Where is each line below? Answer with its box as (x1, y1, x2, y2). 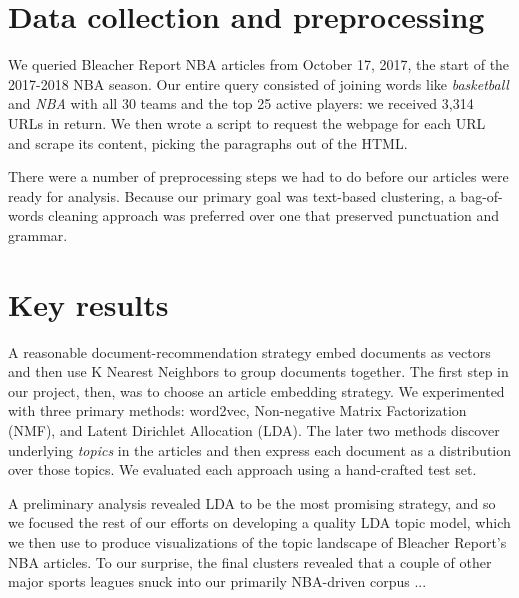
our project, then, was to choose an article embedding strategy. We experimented (8, 380, 505, 401)
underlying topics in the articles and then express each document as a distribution (8, 439, 512, 460)
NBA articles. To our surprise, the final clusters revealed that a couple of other (8, 551, 492, 572)
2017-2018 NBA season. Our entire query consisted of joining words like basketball (8, 73, 509, 94)
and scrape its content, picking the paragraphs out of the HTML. (8, 132, 408, 153)
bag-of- (460, 185, 503, 206)
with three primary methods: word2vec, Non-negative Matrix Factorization (8, 400, 467, 421)
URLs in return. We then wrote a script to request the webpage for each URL (8, 112, 486, 133)
